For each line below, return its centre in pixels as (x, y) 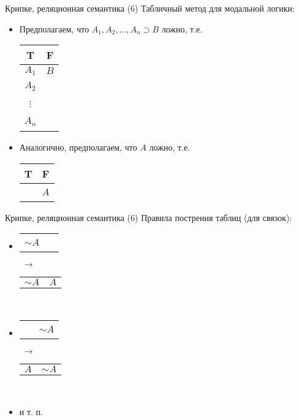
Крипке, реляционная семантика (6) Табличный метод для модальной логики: (150, 8)
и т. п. (31, 411)
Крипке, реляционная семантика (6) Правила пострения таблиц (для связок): (149, 217)
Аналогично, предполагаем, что (78, 147)
